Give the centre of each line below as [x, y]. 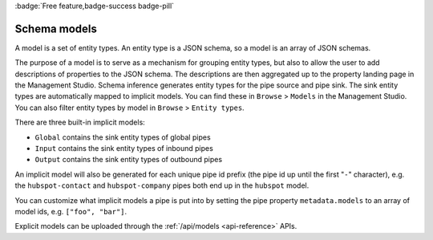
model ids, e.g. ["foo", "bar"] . [71, 211]
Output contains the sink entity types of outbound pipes [129, 160]
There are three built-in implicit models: [80, 122]
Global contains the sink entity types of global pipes [123, 137]
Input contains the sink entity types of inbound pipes [124, 148]
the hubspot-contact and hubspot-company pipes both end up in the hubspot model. [162, 185]
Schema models [56, 28]
